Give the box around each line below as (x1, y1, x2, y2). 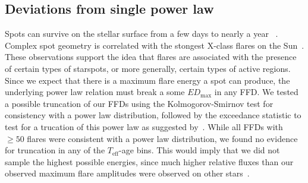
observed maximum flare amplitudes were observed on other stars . (5, 167, 250, 179)
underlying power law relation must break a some (5, 86, 185, 98)
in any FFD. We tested (214, 86, 298, 98)
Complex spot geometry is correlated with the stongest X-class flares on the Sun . (5, 39, 304, 51)
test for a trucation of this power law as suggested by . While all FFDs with (5, 120, 283, 132)
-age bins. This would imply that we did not (119, 144, 280, 156)
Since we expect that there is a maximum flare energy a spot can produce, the (5, 74, 290, 86)
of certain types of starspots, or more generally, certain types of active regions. (5, 62, 291, 74)
